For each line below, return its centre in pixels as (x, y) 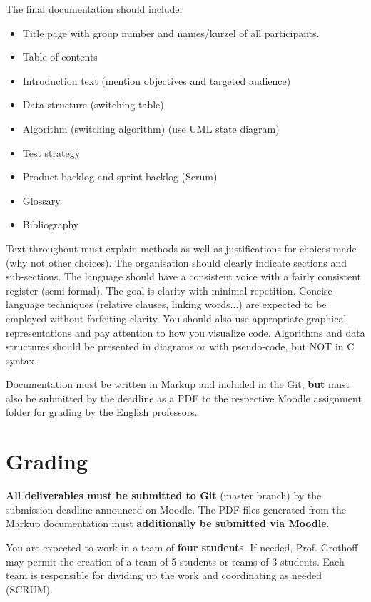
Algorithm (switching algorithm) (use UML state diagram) (151, 128)
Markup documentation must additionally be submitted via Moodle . (168, 523)
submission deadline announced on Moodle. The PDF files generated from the (176, 509)
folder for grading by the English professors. (102, 412)
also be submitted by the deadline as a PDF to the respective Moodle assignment (184, 398)
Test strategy (51, 152)
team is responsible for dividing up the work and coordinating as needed (164, 575)
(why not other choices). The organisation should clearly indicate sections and (177, 262)
